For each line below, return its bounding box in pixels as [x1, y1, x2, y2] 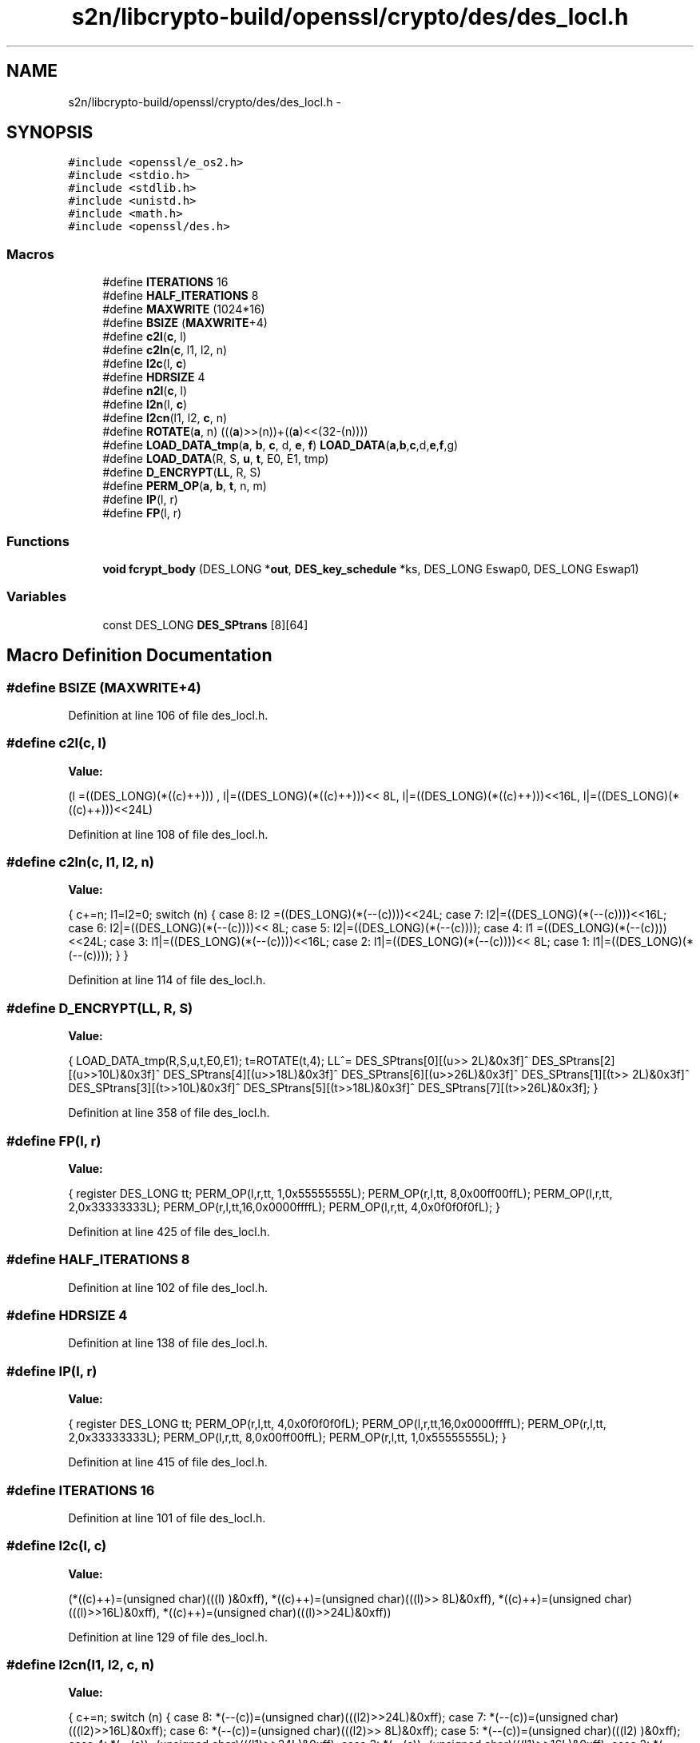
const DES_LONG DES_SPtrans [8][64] [102, 617, 308, 632]
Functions [6, 532, 70, 549]
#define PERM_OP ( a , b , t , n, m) [102, 479, 267, 493]
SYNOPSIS [6, 122, 93, 143]
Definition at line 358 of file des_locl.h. [68, 1106, 270, 1120]
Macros [6, 245, 54, 262]
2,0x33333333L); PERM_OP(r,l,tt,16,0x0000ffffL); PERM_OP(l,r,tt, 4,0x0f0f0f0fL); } [68, 1199, 501, 1214]
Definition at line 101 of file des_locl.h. [68, 1510, 266, 1525]
